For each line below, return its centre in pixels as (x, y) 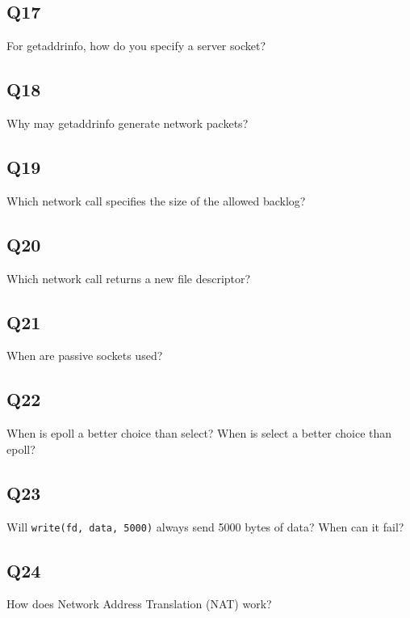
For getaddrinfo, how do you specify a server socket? (136, 46)
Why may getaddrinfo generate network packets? (128, 123)
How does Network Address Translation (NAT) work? (139, 604)
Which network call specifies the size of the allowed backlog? (156, 200)
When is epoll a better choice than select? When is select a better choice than (199, 433)
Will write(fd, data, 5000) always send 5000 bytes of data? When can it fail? (205, 526)
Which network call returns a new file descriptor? (129, 278)
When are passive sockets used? (85, 356)
